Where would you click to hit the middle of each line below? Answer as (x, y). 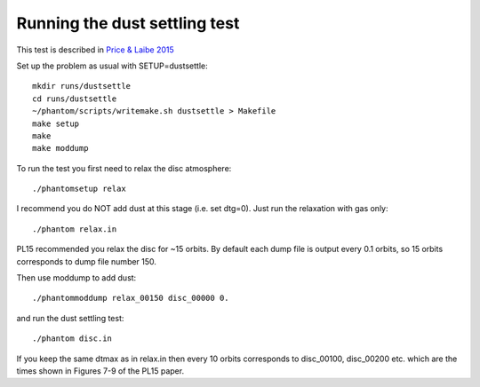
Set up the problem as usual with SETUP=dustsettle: (112, 66)
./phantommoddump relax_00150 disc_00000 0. (131, 298)
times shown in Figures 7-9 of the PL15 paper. (100, 371)
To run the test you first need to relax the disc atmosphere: (124, 168)
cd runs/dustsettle (75, 99)
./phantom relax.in (75, 229)
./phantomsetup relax (79, 189)
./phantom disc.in (72, 339)
